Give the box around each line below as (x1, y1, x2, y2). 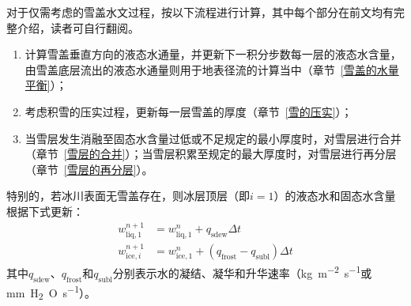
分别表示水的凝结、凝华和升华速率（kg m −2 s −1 (112, 263, 361, 281)
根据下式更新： (6, 202, 84, 219)
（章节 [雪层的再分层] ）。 (25, 161, 153, 177)
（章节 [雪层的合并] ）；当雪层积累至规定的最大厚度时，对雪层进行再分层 (25, 145, 397, 162)
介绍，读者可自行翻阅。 (17, 19, 139, 36)
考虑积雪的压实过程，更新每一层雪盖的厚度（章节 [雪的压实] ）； (25, 103, 353, 119)
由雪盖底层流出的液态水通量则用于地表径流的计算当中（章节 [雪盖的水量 (25, 61, 399, 77)
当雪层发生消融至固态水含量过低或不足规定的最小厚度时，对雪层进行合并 (25, 130, 402, 146)
